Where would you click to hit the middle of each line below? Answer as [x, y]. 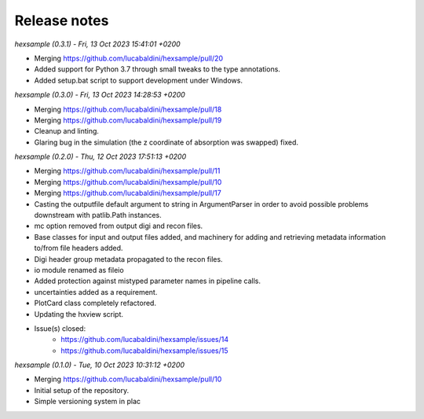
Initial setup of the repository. [82, 390]
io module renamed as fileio [79, 270]
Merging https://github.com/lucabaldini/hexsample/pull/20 [129, 58]
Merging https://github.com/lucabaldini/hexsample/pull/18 [128, 109]
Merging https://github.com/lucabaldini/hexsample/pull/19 [128, 120]
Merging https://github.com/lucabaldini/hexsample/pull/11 [127, 171]
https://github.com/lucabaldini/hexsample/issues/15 [144, 351]
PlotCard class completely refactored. [95, 303]
